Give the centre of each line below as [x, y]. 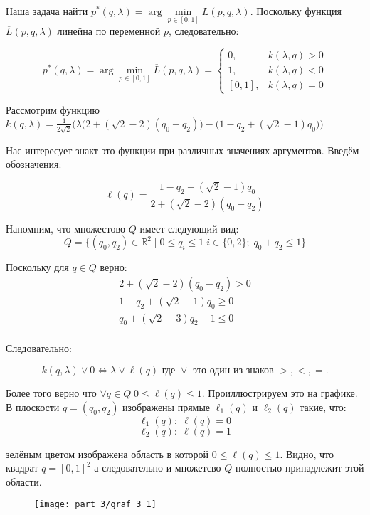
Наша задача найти [47, 11]
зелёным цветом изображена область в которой [107, 453]
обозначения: [34, 164]
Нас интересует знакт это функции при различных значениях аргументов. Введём [183, 150]
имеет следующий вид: [189, 228]
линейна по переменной [109, 31]
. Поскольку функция [296, 11]
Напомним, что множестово [65, 228]
